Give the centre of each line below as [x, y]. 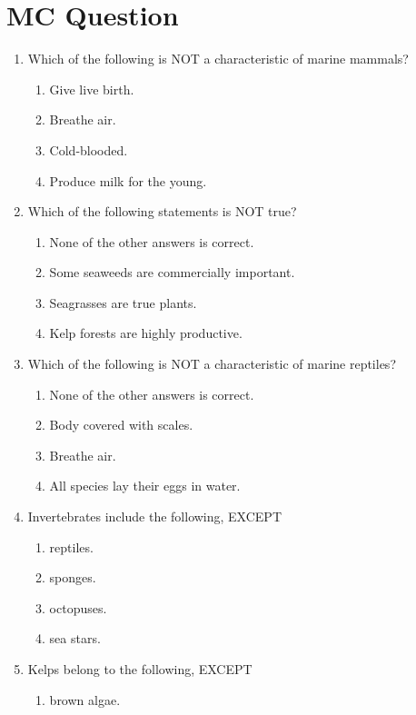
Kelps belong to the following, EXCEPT [140, 669]
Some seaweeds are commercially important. [172, 272]
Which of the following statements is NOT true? [162, 211]
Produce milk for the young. [128, 180]
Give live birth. [92, 89]
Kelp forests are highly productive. [146, 333]
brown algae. [85, 699]
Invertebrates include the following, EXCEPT [154, 516]
